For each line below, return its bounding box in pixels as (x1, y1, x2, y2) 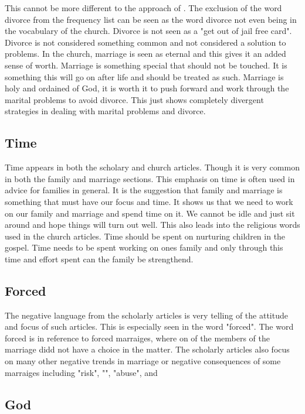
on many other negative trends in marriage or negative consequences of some (5, 355, 281, 367)
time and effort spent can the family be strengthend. (5, 252, 194, 265)
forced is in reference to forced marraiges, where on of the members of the (5, 331, 270, 344)
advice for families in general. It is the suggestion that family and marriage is (5, 184, 283, 196)
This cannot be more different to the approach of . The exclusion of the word (5, 2, 282, 13)
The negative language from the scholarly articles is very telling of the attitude (5, 309, 288, 321)
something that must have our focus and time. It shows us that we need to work (5, 195, 293, 207)
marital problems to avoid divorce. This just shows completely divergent (5, 93, 264, 105)
